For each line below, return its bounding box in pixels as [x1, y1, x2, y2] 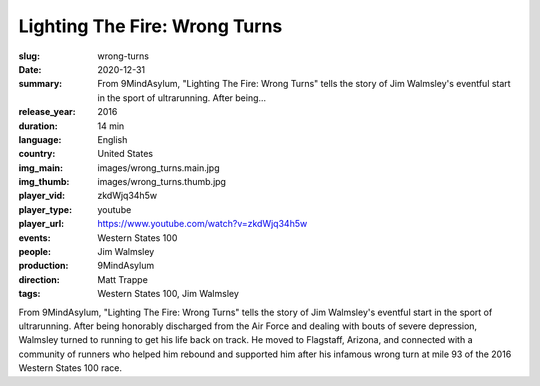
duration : [18, 120, 59, 132]
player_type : [18, 203, 73, 215]
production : [18, 260, 69, 272]
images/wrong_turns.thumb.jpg [97, 176, 227, 188]
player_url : [18, 218, 65, 230]
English [97, 133, 128, 145]
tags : [18, 288, 41, 300]
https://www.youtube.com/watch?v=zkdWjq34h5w [97, 218, 308, 230]
